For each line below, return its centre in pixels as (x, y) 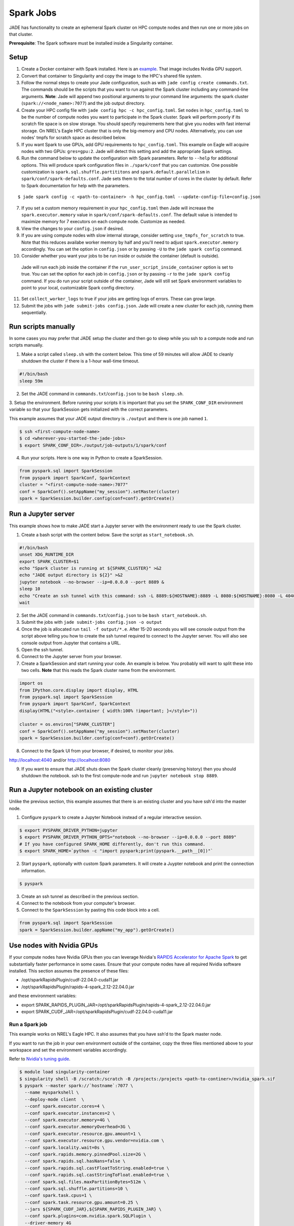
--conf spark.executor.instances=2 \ (70, 1113)
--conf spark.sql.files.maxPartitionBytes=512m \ (86, 1182)
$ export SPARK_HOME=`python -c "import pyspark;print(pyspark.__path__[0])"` (116, 851)
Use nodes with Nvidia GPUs (53, 946)
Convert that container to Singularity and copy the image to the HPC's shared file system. (111, 76)
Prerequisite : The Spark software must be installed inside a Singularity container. (91, 43)
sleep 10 (30, 589)
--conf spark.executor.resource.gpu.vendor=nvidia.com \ (94, 1141)
